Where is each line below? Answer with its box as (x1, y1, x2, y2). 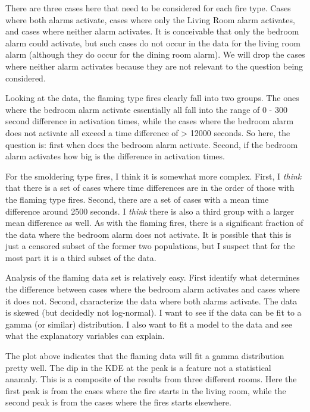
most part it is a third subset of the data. (5, 251, 156, 263)
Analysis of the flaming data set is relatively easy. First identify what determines (5, 271, 300, 284)
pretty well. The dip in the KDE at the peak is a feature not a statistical (5, 361, 271, 373)
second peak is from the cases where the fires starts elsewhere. (5, 396, 231, 408)
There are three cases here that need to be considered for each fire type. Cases (5, 2, 291, 14)
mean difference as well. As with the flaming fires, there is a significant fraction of (5, 216, 303, 229)
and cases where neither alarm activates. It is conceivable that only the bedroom (5, 25, 299, 37)
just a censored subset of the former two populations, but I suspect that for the (5, 240, 295, 252)
